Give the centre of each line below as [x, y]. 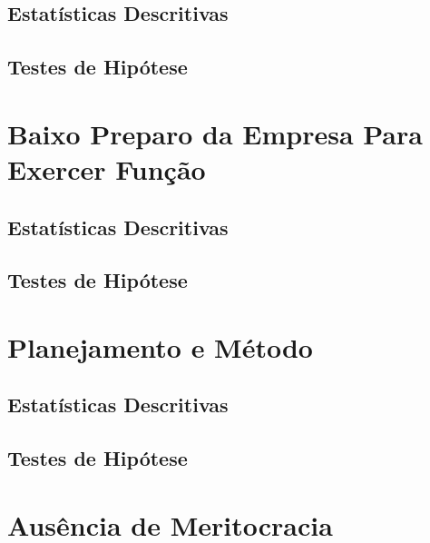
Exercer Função [107, 168]
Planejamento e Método [160, 346]
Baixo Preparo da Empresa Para [215, 133]
